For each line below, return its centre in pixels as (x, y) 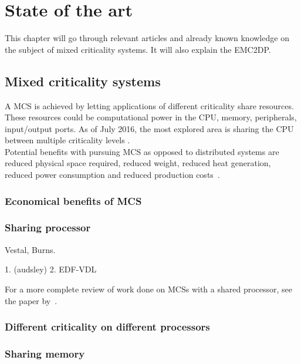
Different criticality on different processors (107, 327)
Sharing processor (48, 227)
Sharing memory (45, 353)
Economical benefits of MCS (73, 200)
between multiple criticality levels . (67, 140)
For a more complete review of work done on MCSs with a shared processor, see (149, 289)
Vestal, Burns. (30, 249)
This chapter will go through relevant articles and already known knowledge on (147, 38)
